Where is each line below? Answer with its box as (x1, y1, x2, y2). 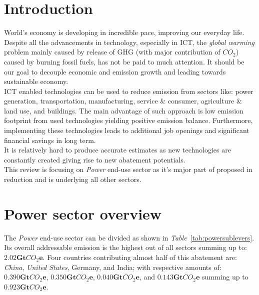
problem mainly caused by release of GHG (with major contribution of (4, 46, 220, 57)
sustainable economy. (4, 76, 68, 86)
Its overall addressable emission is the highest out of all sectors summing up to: (4, 242, 247, 252)
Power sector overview (4, 203, 162, 223)
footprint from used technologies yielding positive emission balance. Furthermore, (4, 115, 253, 125)
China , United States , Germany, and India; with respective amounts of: (4, 261, 221, 272)
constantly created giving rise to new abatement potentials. (4, 154, 185, 164)
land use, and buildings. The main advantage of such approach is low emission (4, 105, 243, 115)
